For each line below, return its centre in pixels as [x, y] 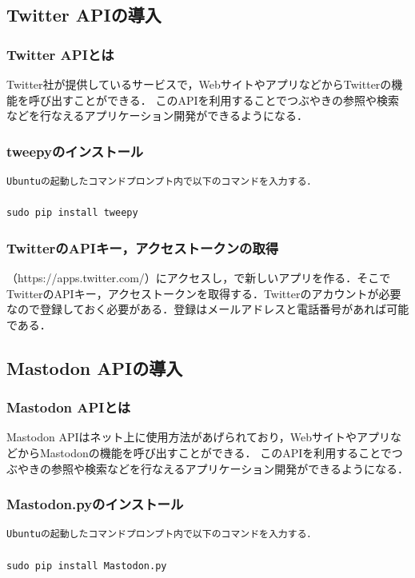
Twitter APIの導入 [84, 15]
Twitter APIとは [60, 54]
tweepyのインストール [75, 151]
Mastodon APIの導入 [95, 367]
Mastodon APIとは [69, 407]
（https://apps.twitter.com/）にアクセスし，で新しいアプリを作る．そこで [199, 277]
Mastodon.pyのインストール [95, 504]
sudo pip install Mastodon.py [87, 566]
